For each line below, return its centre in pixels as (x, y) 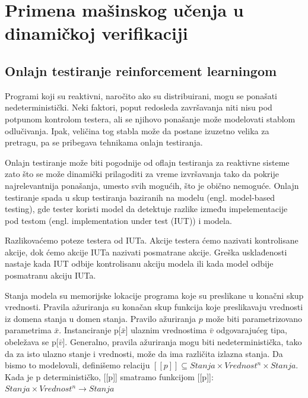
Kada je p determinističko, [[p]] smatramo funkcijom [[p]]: (109, 376)
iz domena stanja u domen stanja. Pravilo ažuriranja (101, 318)
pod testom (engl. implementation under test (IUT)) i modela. (118, 220)
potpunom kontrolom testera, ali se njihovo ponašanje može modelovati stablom (150, 119)
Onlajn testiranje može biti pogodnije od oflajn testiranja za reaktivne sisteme (147, 162)
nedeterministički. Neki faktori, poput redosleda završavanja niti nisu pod (139, 107)
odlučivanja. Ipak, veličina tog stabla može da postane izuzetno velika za (137, 130)
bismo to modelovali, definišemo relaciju (77, 365)
